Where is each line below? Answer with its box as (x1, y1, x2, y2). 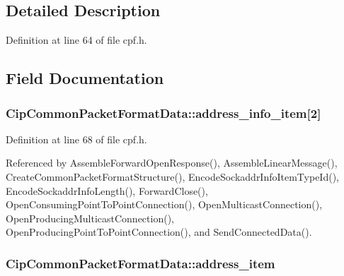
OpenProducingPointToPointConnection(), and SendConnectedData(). (6, 224, 312, 239)
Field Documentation (6, 67, 164, 89)
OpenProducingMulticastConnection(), (6, 210, 174, 225)
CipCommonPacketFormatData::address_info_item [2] (6, 104, 321, 121)
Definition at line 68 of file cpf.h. (6, 131, 147, 146)
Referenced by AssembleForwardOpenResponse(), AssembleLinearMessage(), (6, 155, 338, 170)
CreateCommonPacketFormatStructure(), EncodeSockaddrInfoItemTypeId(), (6, 169, 339, 184)
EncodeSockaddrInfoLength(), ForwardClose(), (6, 183, 208, 198)
